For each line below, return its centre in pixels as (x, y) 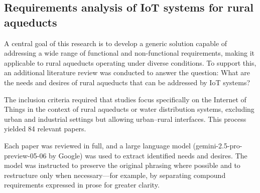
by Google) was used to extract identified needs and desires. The (148, 155)
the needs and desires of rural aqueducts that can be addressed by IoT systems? (127, 82)
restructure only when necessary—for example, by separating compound (115, 175)
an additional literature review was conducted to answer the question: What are (127, 72)
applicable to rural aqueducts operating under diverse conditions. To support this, (130, 62)
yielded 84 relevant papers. (45, 129)
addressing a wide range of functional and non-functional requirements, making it (129, 53)
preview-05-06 (25, 155)
